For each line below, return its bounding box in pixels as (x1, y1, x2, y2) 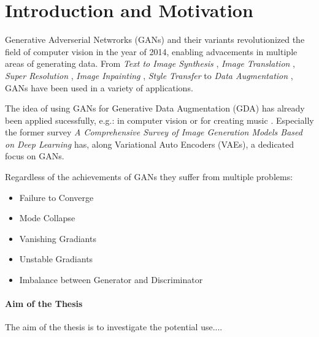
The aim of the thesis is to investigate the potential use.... (5, 320, 223, 333)
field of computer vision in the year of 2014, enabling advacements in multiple (5, 45, 298, 58)
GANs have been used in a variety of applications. (5, 81, 193, 94)
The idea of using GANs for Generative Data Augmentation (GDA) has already (5, 102, 305, 115)
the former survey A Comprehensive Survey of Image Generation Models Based (5, 126, 302, 138)
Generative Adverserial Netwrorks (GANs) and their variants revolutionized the (5, 33, 305, 46)
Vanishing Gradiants (19, 232, 96, 244)
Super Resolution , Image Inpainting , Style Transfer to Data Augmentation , (5, 69, 293, 81)
